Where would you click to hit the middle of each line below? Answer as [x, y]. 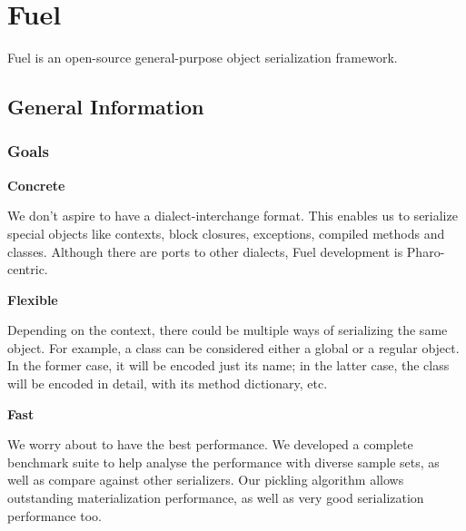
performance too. [55, 515]
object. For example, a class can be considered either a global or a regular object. [233, 347]
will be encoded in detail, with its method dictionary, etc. [168, 383]
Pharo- [426, 251]
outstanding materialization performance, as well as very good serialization [216, 498]
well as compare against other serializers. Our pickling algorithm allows [206, 480]
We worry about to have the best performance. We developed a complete [210, 444]
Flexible [33, 299]
